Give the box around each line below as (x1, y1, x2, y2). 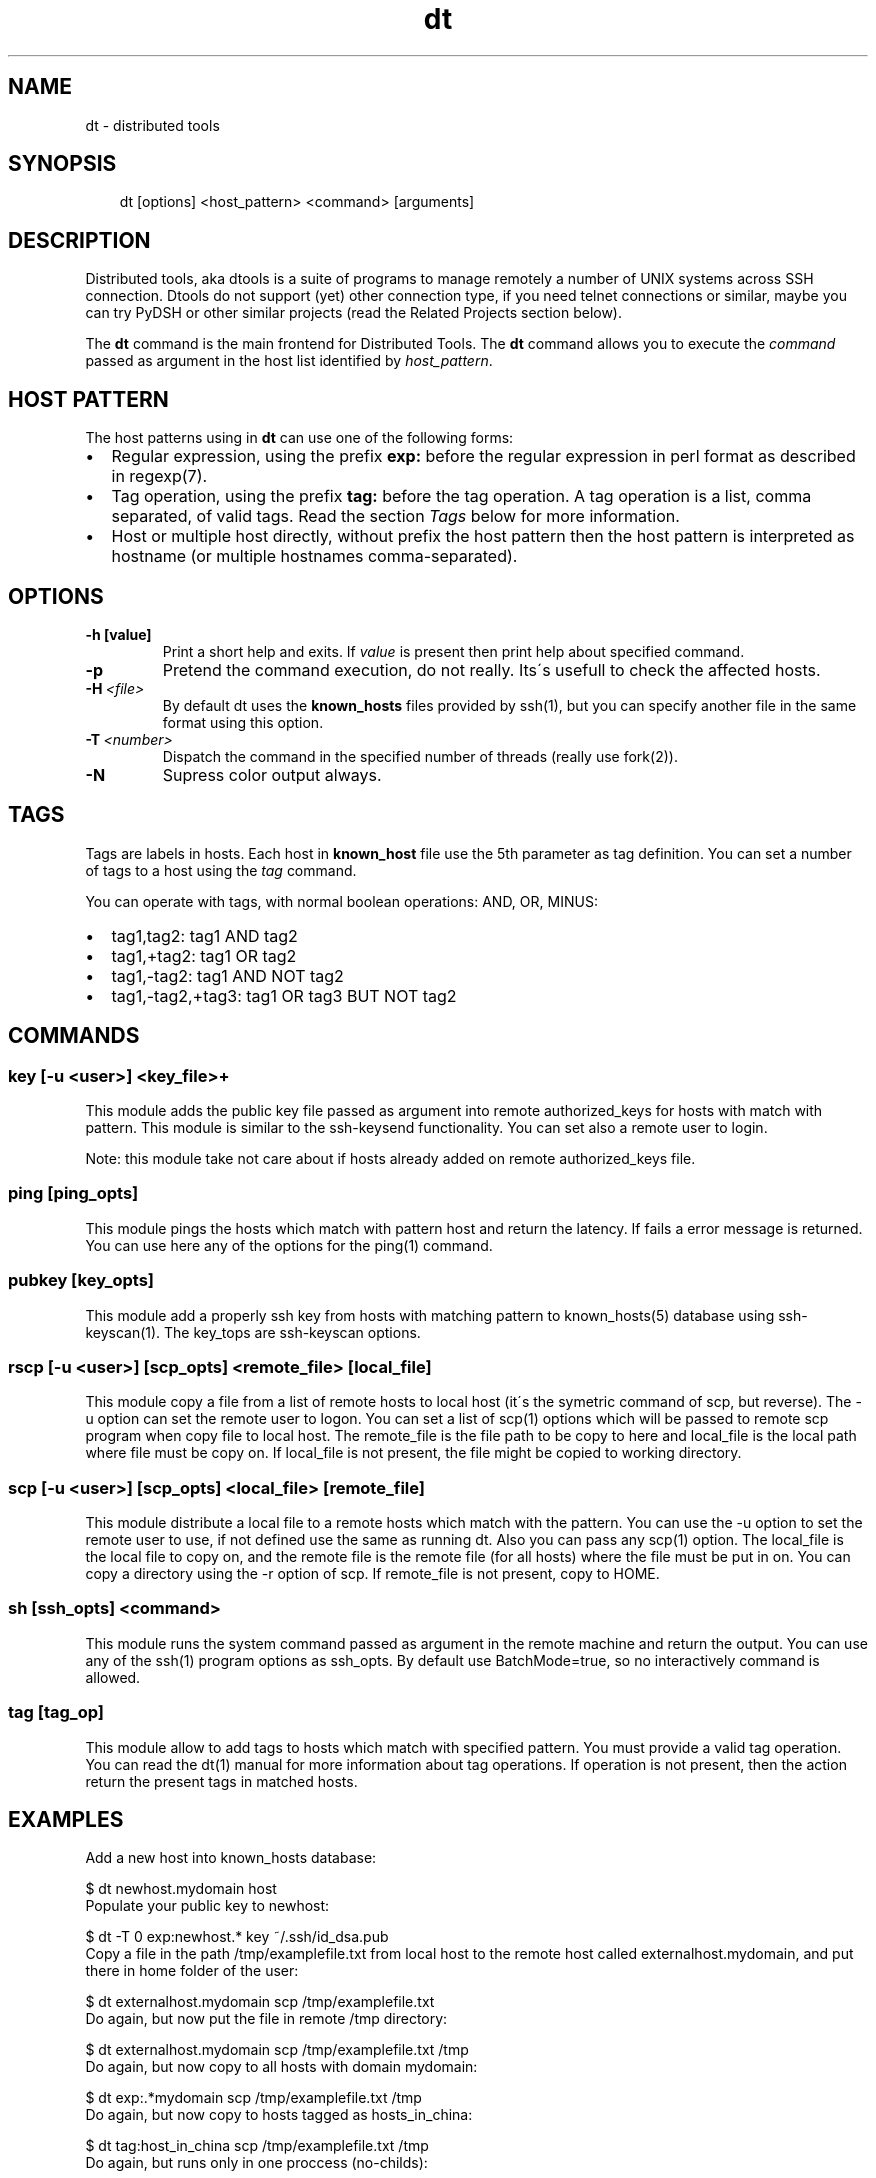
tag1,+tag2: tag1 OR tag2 (111, 945, 297, 966)
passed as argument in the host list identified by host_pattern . (85, 352, 493, 370)
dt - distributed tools (85, 116, 220, 134)
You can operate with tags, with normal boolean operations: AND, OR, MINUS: (85, 892, 598, 910)
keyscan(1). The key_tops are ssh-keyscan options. (85, 1323, 421, 1341)
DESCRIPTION (8, 227, 151, 253)
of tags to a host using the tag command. (85, 861, 357, 879)
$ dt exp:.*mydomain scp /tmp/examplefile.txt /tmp (85, 2089, 422, 2107)
